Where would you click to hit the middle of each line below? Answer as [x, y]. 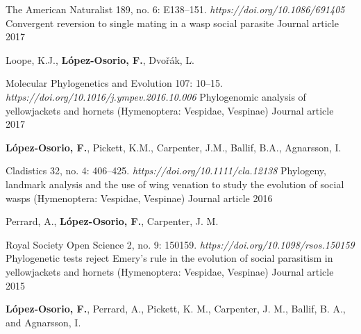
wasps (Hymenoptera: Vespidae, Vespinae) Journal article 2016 [139, 198]
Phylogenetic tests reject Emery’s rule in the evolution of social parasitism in [169, 258]
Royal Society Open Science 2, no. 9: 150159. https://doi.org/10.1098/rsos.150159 [180, 244]
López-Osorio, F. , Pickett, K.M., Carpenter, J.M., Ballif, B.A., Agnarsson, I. [174, 147]
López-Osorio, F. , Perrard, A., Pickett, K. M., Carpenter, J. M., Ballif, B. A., [176, 309]
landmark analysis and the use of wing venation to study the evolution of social [175, 184]
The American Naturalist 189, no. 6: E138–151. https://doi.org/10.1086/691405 [175, 9]
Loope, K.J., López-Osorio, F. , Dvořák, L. [100, 59]
